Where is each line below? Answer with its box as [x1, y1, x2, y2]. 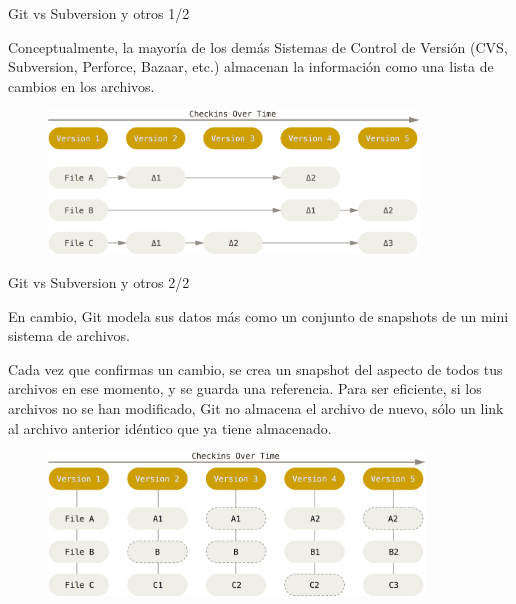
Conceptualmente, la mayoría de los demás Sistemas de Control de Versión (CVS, [8, 36, 508, 57]
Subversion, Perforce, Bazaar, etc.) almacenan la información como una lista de [8, 56, 494, 77]
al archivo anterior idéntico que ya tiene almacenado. [8, 417, 332, 438]
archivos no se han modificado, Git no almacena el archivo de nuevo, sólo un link [8, 397, 504, 418]
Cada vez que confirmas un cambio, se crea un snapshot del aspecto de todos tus [8, 358, 503, 379]
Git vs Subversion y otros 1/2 [8, 3, 190, 23]
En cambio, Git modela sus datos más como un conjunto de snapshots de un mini [8, 305, 509, 326]
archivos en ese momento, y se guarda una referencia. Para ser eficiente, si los [8, 378, 482, 399]
